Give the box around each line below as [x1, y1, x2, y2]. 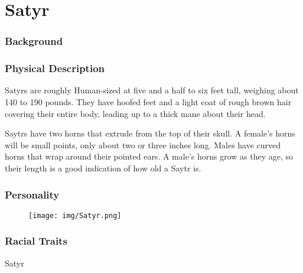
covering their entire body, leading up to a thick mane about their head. [5, 107, 266, 119]
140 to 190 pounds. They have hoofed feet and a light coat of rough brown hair [5, 96, 292, 108]
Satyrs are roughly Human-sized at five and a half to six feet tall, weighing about [5, 84, 299, 96]
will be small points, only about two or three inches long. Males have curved [5, 138, 281, 151]
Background [5, 34, 63, 48]
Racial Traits [5, 233, 67, 248]
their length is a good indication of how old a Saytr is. [5, 162, 201, 174]
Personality [5, 187, 60, 201]
